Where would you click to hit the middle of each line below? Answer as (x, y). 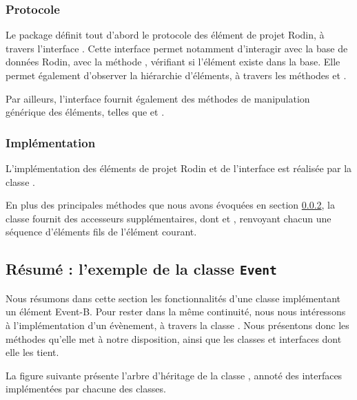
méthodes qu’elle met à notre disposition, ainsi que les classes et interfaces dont (174, 338)
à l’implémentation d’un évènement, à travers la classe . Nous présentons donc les (177, 325)
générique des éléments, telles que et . (85, 112)
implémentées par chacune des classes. (86, 389)
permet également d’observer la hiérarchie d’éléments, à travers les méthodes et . (176, 75)
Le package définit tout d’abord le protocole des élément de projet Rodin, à (165, 35)
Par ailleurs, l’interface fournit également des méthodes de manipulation (158, 98)
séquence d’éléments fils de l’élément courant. (101, 232)
